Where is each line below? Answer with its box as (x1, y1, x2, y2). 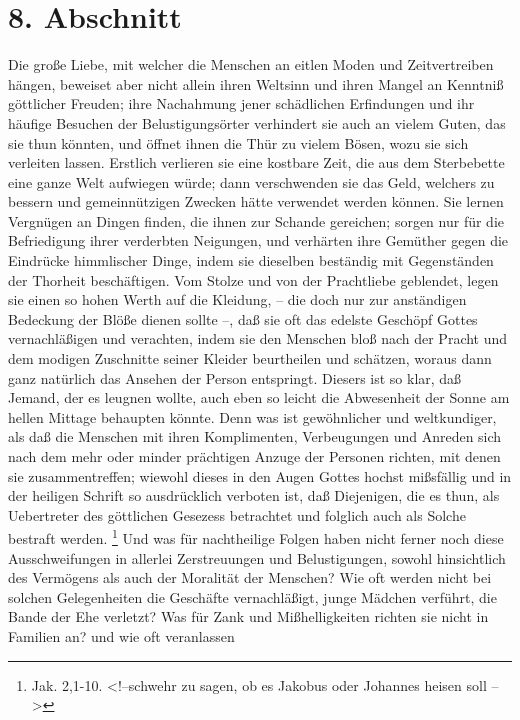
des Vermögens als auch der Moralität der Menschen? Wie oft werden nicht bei (8, 567, 492, 588)
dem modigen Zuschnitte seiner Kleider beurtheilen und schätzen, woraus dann (8, 348, 492, 369)
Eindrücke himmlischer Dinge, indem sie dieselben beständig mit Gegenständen (8, 250, 494, 271)
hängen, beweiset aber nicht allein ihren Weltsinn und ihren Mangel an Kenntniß (8, 73, 504, 94)
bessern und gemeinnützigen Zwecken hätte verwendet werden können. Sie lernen (8, 191, 504, 212)
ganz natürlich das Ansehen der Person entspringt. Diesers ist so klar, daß (8, 367, 462, 388)
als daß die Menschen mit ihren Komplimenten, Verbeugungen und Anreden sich (8, 426, 502, 447)
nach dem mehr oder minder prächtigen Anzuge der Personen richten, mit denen (8, 446, 501, 466)
